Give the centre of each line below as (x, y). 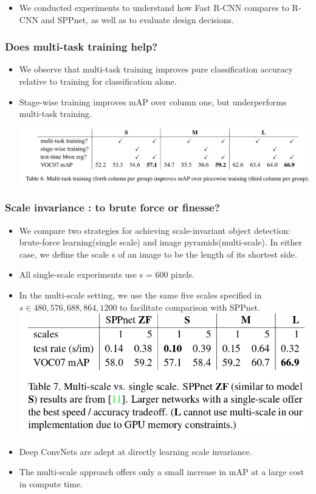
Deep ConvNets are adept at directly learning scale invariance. (136, 451)
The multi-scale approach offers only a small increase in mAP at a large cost (162, 472)
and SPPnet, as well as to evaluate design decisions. (137, 19)
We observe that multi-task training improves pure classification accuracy (156, 69)
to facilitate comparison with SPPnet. (190, 307)
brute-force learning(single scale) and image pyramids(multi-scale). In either (161, 242)
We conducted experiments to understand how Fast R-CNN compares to (154, 7)
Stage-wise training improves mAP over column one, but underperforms (153, 101)
